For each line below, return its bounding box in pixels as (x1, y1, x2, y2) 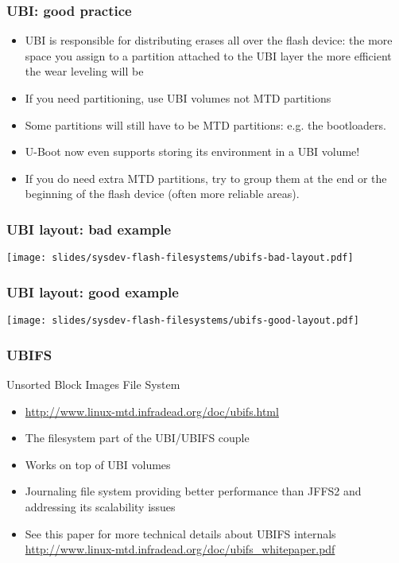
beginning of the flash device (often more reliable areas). (25, 185, 300, 202)
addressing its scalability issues (25, 498, 176, 514)
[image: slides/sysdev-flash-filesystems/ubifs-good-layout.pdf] (6, 315, 359, 327)
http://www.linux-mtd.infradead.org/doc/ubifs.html (25, 402, 279, 419)
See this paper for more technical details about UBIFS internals (25, 525, 336, 542)
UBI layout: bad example (6, 219, 172, 239)
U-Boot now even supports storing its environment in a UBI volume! (25, 143, 360, 160)
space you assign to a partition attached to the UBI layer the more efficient (25, 47, 392, 64)
